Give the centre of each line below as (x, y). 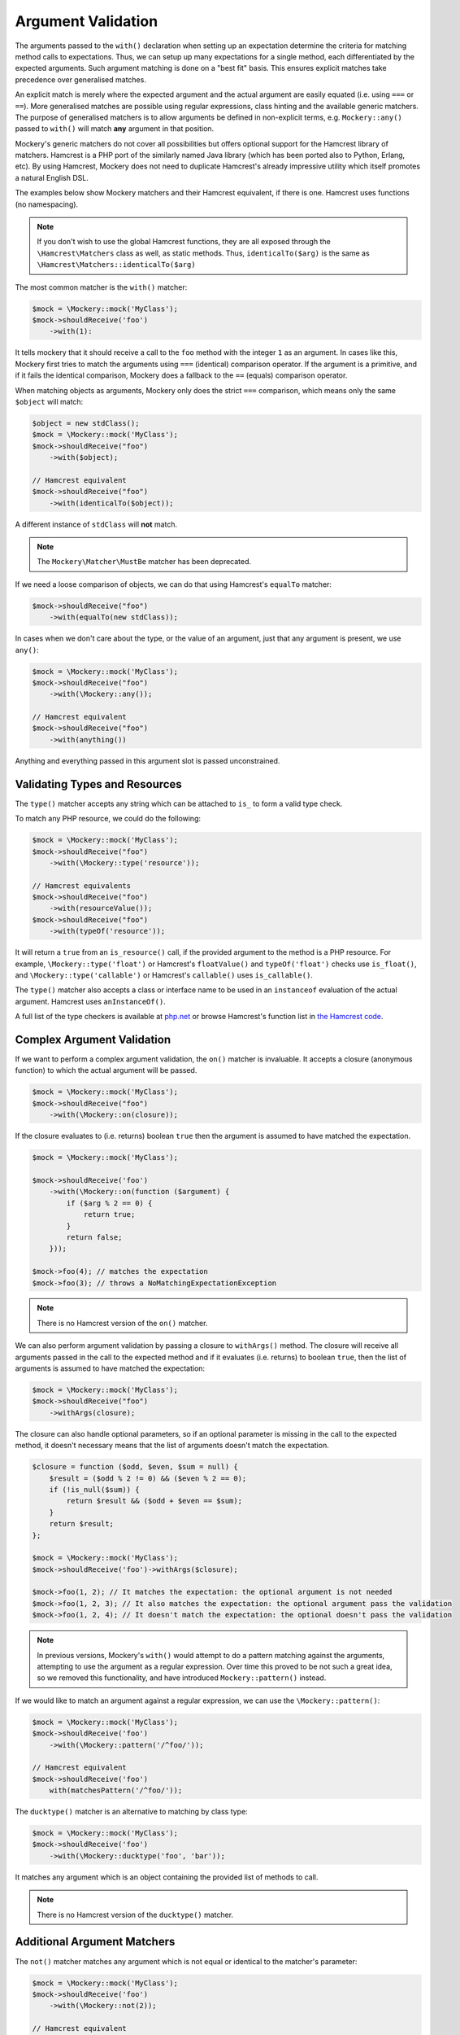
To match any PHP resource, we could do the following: (108, 819)
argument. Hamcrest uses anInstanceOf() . (90, 1001)
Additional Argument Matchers (95, 1942)
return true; (109, 1214)
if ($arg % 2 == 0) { (109, 1203)
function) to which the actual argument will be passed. (106, 1070)
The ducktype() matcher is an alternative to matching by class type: (131, 1812)
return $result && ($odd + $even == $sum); (154, 1501)
